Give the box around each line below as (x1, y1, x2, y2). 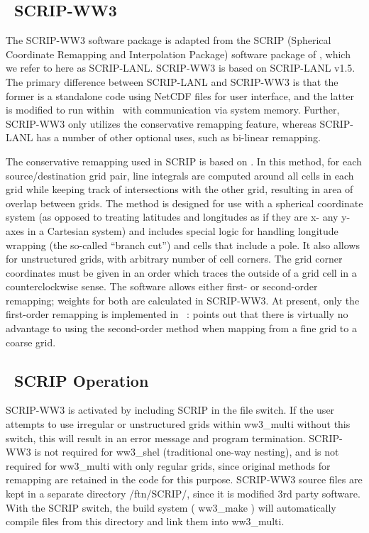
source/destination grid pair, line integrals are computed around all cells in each (6, 167, 354, 182)
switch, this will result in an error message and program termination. (6, 430, 306, 445)
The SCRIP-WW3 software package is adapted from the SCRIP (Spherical (6, 33, 331, 48)
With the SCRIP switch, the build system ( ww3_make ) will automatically (6, 500, 336, 515)
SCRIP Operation (14, 369, 149, 391)
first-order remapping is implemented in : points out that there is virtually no (6, 307, 348, 322)
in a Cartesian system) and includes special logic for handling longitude (27, 223, 338, 238)
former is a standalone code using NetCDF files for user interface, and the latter (6, 88, 354, 103)
